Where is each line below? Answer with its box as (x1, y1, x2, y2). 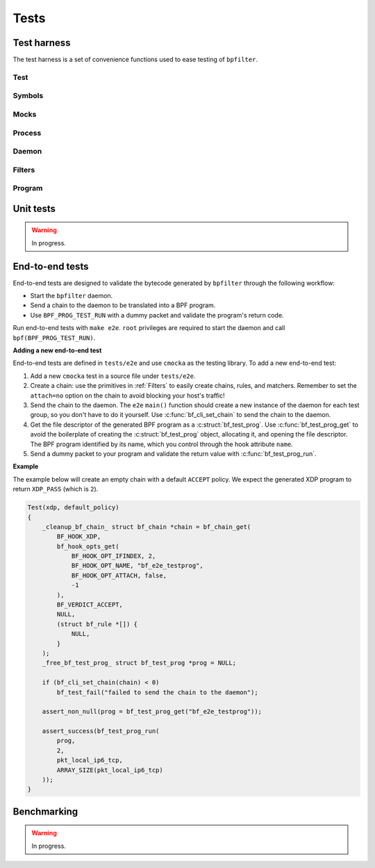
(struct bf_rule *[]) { (56, 620, 138, 628)
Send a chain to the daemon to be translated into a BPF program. (30, 301, 216, 309)
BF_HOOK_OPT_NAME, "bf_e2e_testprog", (71, 562, 204, 570)
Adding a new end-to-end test (12, 346, 102, 354)
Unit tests (12, 202, 56, 215)
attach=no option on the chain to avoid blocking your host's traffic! (30, 391, 225, 400)
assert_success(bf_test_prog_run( (42, 727, 160, 735)
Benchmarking (12, 805, 78, 817)
